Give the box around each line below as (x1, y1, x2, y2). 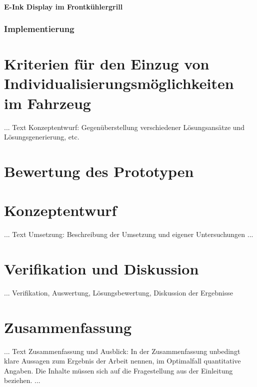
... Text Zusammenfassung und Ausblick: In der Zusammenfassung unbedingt (4, 345, 240, 356)
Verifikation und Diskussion (4, 258, 199, 278)
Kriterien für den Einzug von (4, 53, 209, 74)
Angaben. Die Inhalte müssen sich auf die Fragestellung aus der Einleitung (4, 365, 233, 375)
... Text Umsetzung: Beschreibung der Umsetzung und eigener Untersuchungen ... (4, 229, 253, 239)
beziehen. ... (4, 375, 40, 385)
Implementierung (4, 22, 74, 35)
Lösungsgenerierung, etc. (4, 131, 79, 142)
